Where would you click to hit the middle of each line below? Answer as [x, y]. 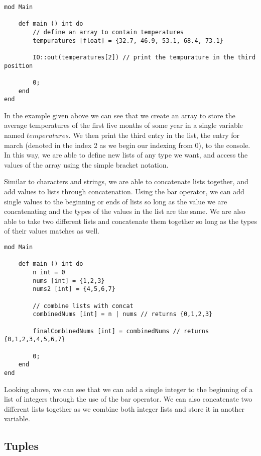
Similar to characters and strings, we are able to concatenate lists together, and [126, 181]
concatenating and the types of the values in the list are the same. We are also [125, 211]
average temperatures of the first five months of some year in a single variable [123, 125]
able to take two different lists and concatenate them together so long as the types [130, 221]
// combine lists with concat [83, 306]
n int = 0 [49, 272]
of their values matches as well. [52, 231]
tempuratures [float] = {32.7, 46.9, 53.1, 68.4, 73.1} [128, 41]
